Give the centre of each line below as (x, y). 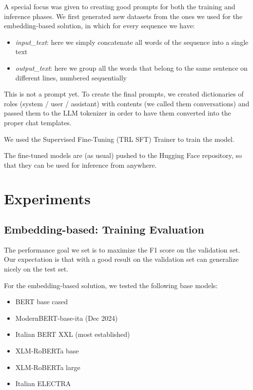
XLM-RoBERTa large (48, 367)
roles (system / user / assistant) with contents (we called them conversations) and (127, 103)
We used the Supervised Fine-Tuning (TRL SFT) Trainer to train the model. (119, 139)
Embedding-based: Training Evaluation (104, 229)
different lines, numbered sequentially (71, 77)
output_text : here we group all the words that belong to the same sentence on (131, 68)
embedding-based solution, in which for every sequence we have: (99, 26)
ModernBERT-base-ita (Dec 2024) (67, 318)
